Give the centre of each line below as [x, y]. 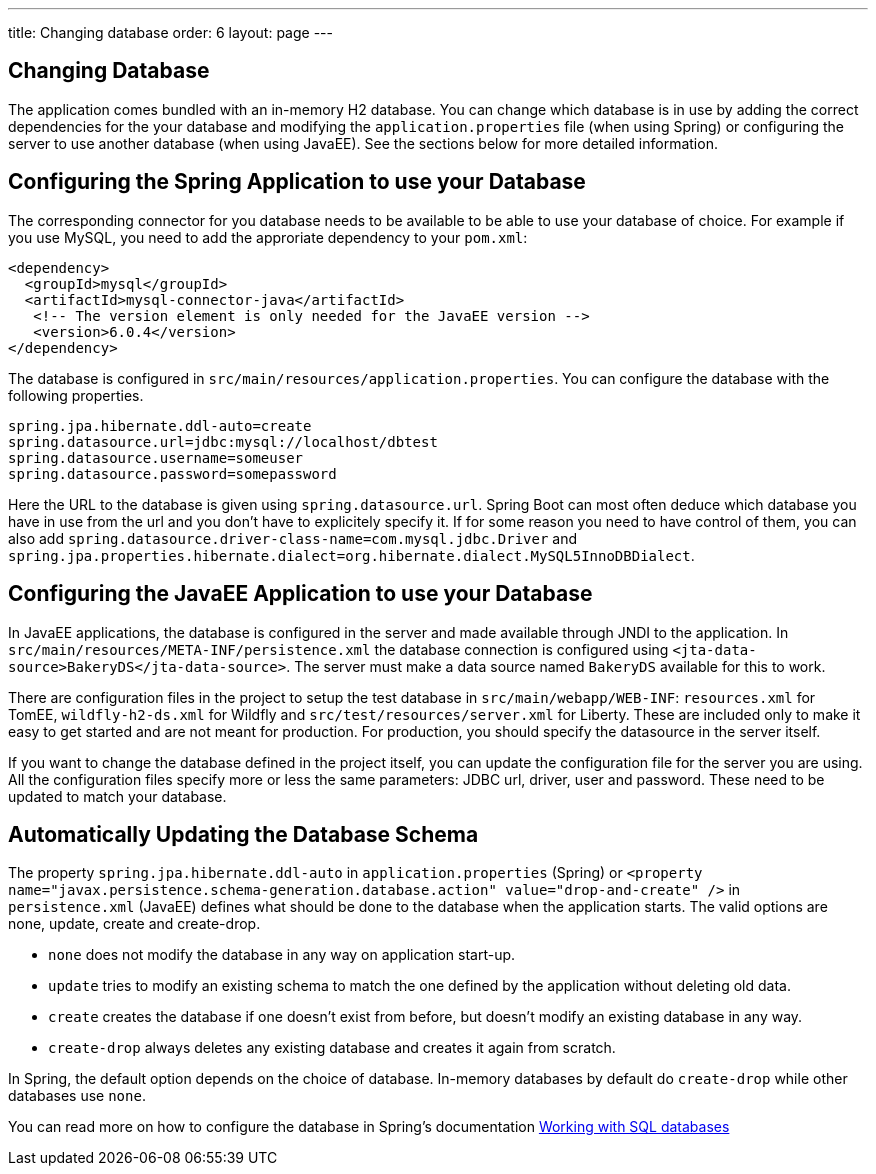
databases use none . [77, 1096]
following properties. [76, 395]
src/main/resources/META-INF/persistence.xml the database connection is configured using [338, 649]
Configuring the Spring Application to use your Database [297, 182]
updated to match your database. [117, 796]
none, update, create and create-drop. [134, 924]
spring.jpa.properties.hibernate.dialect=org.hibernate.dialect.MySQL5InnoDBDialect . [351, 555]
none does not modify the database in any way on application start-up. [282, 955]
